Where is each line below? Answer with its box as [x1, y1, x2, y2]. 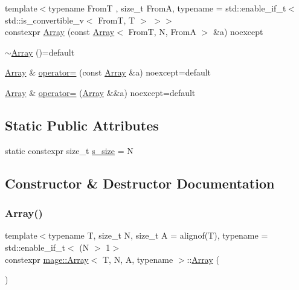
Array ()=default [11, 45, 75, 58]
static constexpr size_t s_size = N [5, 144, 133, 156]
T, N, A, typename [102, 253, 173, 265]
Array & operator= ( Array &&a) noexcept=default [5, 86, 196, 98]
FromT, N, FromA [128, 25, 197, 38]
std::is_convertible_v [5, 13, 84, 26]
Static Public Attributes [5, 115, 159, 134]
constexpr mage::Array [5, 253, 89, 265]
